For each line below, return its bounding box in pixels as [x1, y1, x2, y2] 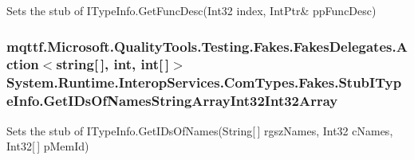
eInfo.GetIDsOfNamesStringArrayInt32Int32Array [6, 91, 338, 111]
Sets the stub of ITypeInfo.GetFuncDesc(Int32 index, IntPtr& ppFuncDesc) [6, 2, 377, 18]
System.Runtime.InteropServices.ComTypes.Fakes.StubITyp [6, 72, 402, 92]
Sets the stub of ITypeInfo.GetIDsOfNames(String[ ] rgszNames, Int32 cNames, [6, 122, 393, 139]
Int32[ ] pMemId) [6, 138, 89, 154]
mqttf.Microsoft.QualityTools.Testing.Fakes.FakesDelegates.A [6, 36, 408, 56]
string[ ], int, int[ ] [56, 54, 170, 74]
